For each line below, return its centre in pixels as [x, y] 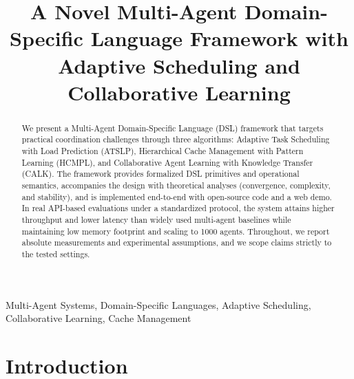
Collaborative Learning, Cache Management [98, 318]
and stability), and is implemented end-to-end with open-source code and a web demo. [177, 196]
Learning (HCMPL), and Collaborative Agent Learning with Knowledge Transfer [167, 162]
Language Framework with [219, 38]
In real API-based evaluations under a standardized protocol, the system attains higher [178, 208]
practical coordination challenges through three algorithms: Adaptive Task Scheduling [176, 139]
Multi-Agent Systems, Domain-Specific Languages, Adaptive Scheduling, [158, 304]
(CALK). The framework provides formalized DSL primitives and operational [160, 174]
